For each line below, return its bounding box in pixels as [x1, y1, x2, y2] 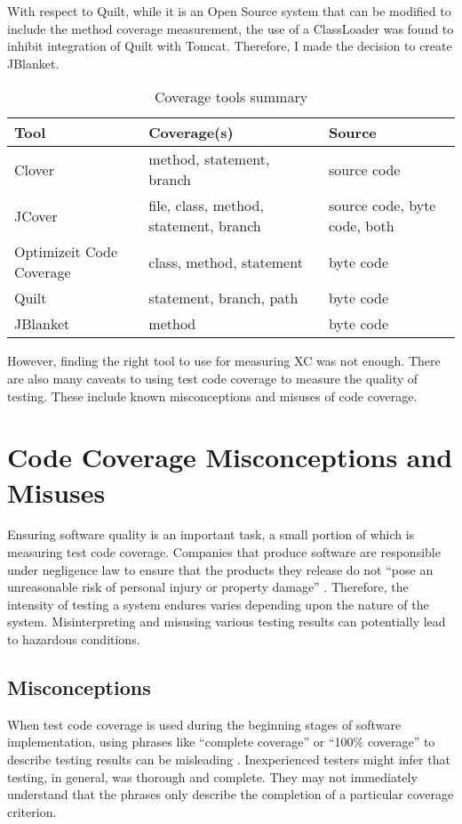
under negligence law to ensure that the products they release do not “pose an [7, 560, 434, 578]
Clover [14, 158, 54, 180]
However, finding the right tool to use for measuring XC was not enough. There [7, 351, 441, 370]
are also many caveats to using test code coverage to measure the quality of [7, 368, 418, 387]
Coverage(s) [148, 122, 234, 143]
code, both [328, 215, 394, 237]
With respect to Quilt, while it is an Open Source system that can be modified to [7, 2, 451, 20]
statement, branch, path [148, 287, 299, 309]
